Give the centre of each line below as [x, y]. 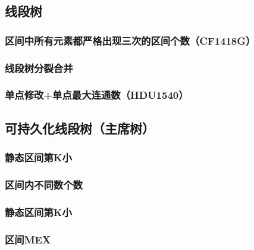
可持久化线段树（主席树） [80, 128]
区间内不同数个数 [44, 184]
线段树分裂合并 [39, 68]
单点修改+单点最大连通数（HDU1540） [97, 95]
